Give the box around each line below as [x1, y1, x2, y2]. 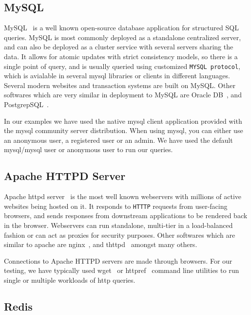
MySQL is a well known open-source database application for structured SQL [4, 22, 239, 33]
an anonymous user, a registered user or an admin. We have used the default [4, 135, 233, 145]
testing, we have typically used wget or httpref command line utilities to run [4, 265, 239, 275]
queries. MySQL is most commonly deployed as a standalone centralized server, [4, 32, 241, 42]
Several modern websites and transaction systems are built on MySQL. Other [4, 80, 235, 90]
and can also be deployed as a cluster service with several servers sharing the [4, 42, 233, 52]
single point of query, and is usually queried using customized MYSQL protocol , [4, 61, 240, 71]
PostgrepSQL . [4, 99, 49, 110]
